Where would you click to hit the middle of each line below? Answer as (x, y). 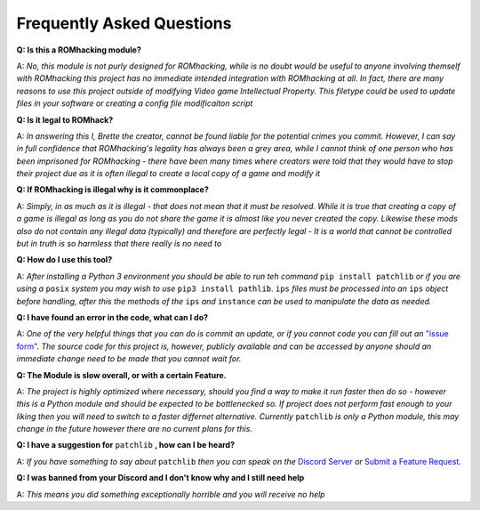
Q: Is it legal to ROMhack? (65, 119)
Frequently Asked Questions (124, 23)
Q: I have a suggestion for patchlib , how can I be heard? (126, 445)
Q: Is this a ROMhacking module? (79, 50)
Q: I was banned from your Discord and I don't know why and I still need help (160, 478)
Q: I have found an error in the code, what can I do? (112, 317)
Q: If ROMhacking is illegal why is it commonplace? (112, 190)
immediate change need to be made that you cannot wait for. (129, 359)
